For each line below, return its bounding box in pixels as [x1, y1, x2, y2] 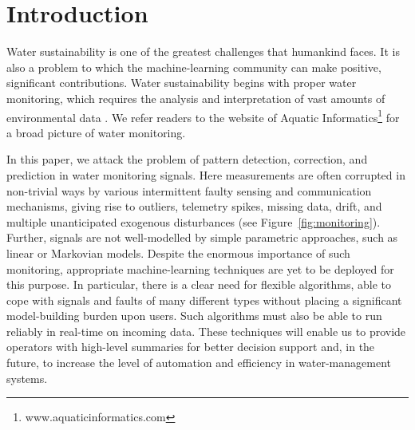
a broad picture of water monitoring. [6, 124, 186, 140]
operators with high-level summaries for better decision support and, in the [6, 338, 375, 355]
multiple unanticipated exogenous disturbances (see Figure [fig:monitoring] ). [6, 213, 381, 230]
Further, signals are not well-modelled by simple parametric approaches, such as [6, 229, 398, 246]
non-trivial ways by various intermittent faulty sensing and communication [6, 182, 372, 199]
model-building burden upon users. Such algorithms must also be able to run [6, 307, 382, 324]
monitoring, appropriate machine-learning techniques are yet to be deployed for [6, 260, 394, 277]
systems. [6, 369, 48, 386]
